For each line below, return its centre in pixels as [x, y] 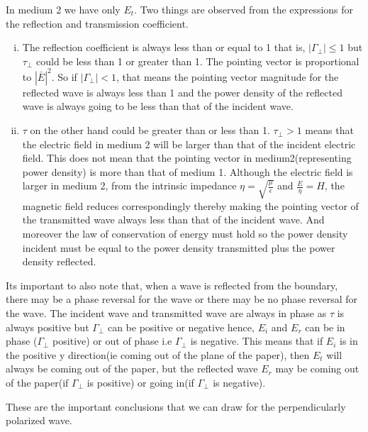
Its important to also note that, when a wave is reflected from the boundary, [172, 285]
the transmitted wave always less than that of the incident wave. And [173, 220]
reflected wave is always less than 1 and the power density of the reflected [182, 92]
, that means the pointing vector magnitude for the [228, 76]
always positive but [48, 327]
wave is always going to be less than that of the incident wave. [158, 106]
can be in [325, 327]
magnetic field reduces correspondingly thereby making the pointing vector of [190, 205]
